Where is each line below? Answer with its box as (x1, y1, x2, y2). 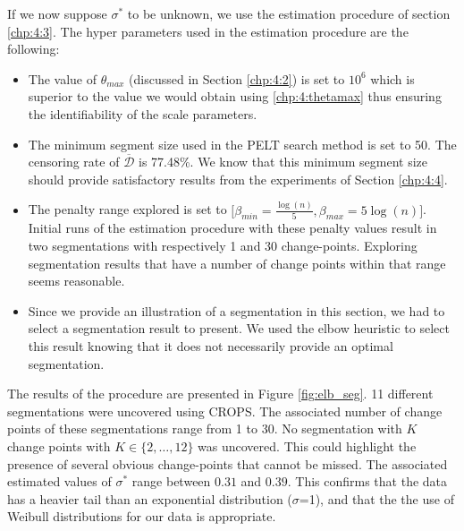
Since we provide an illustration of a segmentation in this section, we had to (28, 301, 445, 320)
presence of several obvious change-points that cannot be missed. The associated (7, 454, 448, 473)
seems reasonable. (28, 271, 125, 290)
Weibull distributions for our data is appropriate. (7, 507, 276, 526)
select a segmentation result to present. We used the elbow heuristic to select (28, 319, 450, 338)
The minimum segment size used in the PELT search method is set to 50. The (28, 134, 457, 153)
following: (7, 39, 60, 58)
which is (370, 69, 415, 88)
